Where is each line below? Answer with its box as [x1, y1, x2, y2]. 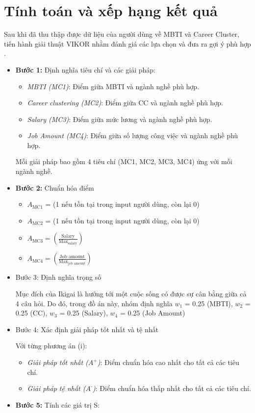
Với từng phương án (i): [15, 340, 87, 351]
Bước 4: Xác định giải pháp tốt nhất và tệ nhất [15, 324, 158, 334]
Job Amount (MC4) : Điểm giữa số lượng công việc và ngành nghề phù [27, 130, 238, 141]
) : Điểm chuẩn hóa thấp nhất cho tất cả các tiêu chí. [93, 383, 251, 393]
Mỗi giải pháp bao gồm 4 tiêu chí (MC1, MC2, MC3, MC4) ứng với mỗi [15, 156, 232, 167]
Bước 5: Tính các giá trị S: [15, 399, 100, 410]
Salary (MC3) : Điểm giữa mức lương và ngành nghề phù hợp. [27, 114, 212, 124]
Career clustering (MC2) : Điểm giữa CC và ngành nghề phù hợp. [27, 97, 223, 108]
